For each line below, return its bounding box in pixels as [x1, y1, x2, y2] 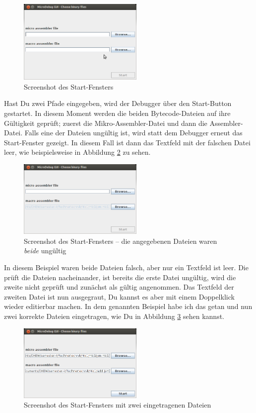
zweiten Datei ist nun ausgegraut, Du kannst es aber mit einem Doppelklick [4, 291, 235, 302]
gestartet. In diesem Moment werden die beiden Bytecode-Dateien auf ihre [4, 108, 231, 118]
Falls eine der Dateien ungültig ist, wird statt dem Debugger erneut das [24, 127, 243, 138]
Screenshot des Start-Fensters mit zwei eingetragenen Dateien [24, 400, 211, 410]
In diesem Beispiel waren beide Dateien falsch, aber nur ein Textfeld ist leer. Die [4, 262, 249, 273]
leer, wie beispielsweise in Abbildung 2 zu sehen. [4, 147, 151, 157]
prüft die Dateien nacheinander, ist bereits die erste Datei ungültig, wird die [4, 272, 236, 282]
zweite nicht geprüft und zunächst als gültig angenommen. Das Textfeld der [4, 282, 234, 292]
